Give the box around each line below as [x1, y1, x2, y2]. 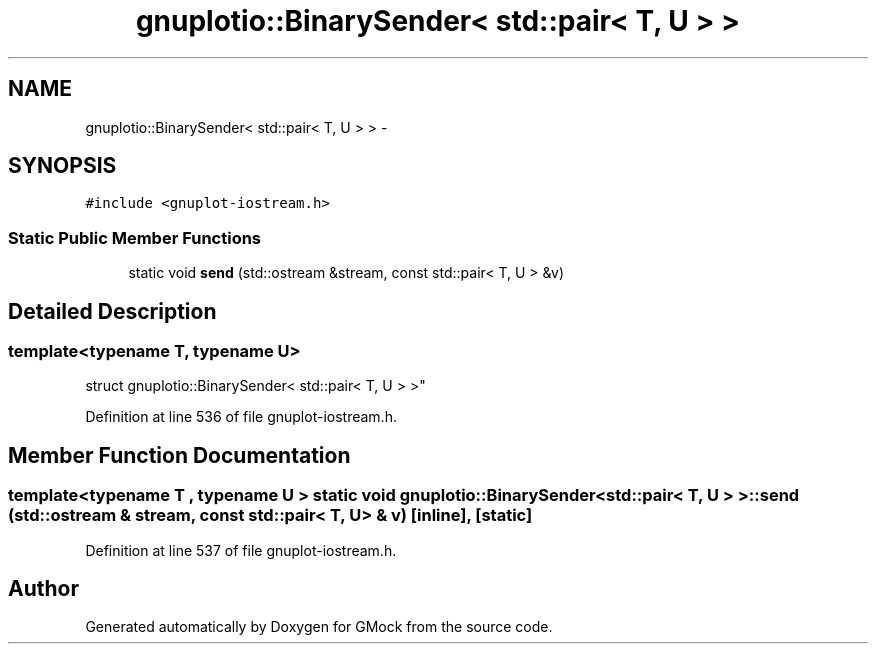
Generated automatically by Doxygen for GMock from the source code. [85, 618, 553, 636]
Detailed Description [8, 298, 217, 324]
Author [8, 576, 79, 602]
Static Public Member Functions [8, 227, 262, 248]
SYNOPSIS [8, 153, 117, 179]
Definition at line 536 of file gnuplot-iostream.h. [85, 408, 397, 426]
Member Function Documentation [8, 442, 351, 468]
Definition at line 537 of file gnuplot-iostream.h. [85, 541, 397, 559]
